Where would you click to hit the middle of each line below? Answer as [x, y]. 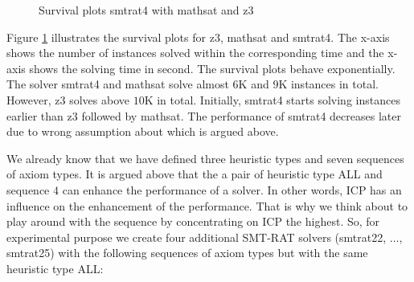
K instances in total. [328, 84]
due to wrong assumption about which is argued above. [143, 131]
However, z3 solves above [68, 99]
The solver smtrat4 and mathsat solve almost [118, 84]
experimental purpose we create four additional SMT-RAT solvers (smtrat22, [197, 237]
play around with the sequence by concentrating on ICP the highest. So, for [193, 221]
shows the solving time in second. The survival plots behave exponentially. [212, 68]
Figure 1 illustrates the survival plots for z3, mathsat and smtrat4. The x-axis [198, 37]
